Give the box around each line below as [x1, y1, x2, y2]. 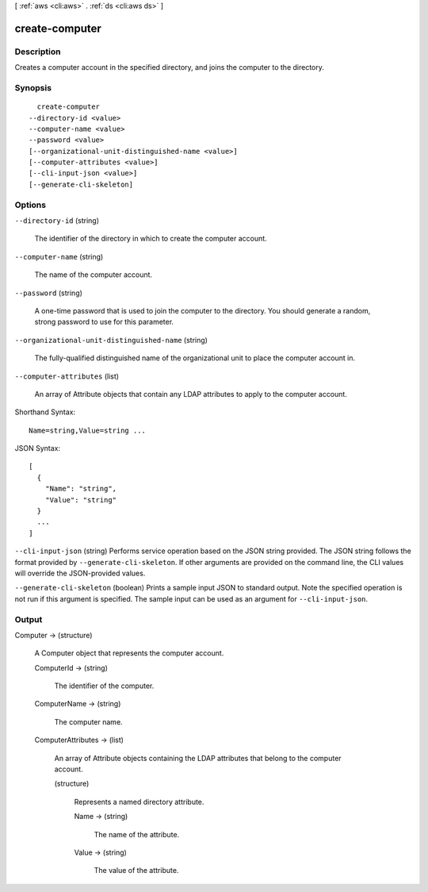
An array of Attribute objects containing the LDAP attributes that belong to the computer [54, 753, 342, 763]
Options [14, 199, 47, 210]
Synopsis [14, 82, 52, 93]
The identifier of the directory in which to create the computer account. [34, 234, 267, 244]
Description [14, 46, 61, 57]
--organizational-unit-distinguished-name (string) [14, 335, 208, 344]
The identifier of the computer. [54, 681, 155, 690]
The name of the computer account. [34, 270, 153, 279]
